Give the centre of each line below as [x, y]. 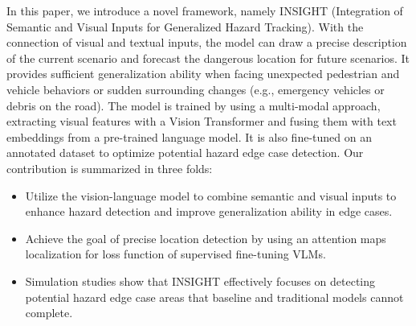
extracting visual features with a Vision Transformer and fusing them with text [202, 121]
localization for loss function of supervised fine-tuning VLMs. [175, 254]
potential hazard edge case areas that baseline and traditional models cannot [214, 297]
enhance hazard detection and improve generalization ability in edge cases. [209, 211]
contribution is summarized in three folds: [110, 168]
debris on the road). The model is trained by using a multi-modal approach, [194, 105]
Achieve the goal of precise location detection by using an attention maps [206, 238]
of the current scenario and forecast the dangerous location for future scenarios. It [208, 58]
